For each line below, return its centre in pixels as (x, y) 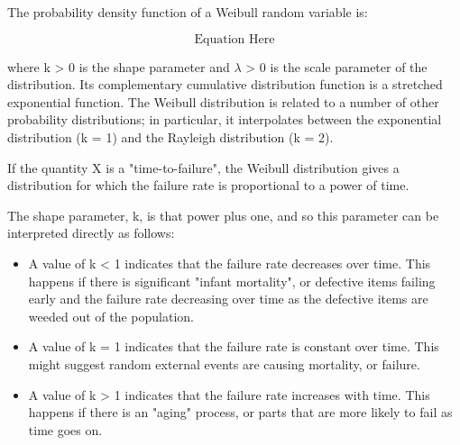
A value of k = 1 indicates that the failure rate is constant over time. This (234, 346)
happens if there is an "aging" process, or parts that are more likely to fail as (240, 412)
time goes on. (65, 429)
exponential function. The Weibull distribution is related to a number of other (223, 101)
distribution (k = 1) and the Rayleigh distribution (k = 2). (170, 136)
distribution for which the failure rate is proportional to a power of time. (208, 185)
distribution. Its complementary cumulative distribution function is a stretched (225, 84)
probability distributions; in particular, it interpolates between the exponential (225, 119)
